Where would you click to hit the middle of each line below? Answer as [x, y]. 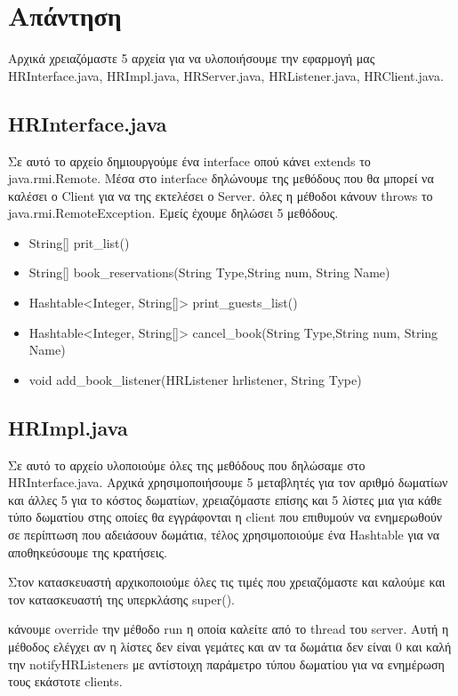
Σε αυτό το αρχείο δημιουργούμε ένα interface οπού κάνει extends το [189, 160]
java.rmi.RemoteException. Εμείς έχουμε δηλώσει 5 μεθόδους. [173, 213]
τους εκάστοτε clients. [65, 681]
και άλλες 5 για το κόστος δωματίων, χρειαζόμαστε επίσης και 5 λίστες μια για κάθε [225, 499]
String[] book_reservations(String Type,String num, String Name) [209, 272]
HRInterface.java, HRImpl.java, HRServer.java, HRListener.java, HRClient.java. [226, 75]
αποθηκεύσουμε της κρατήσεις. [88, 552]
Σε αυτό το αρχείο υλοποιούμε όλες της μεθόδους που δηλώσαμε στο [187, 464]
